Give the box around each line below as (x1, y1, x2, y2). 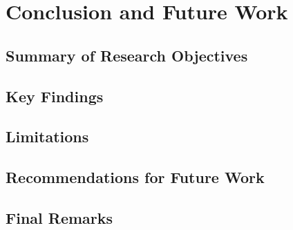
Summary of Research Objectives (6, 44, 248, 66)
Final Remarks (6, 207, 113, 228)
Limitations (6, 126, 89, 147)
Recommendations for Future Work (6, 166, 265, 188)
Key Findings (6, 85, 104, 106)
